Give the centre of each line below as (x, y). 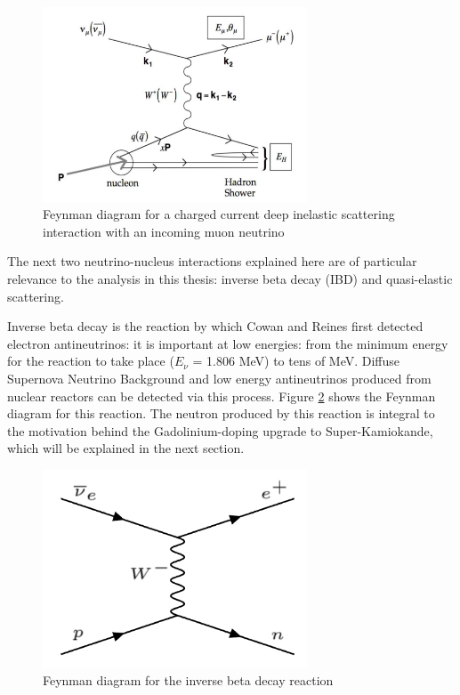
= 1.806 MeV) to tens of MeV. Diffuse (296, 361)
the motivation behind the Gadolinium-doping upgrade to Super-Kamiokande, (220, 430)
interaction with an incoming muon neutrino (164, 231)
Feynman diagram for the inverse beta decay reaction (188, 680)
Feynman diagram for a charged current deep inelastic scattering (219, 214)
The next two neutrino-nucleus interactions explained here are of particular (212, 261)
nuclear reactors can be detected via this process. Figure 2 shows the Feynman (222, 396)
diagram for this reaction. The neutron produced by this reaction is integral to (221, 413)
